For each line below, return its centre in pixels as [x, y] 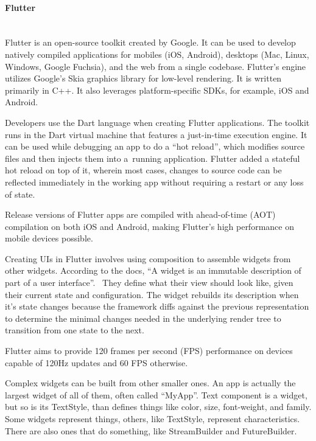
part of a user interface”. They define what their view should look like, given [149, 283]
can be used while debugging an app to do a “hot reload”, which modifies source [155, 146]
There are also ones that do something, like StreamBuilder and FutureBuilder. [151, 430]
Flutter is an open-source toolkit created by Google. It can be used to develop [150, 42]
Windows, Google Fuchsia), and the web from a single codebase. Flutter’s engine [156, 66]
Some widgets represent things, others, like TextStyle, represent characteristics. [153, 419]
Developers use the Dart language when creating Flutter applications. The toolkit [157, 122]
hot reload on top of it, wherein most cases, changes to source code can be [143, 170]
